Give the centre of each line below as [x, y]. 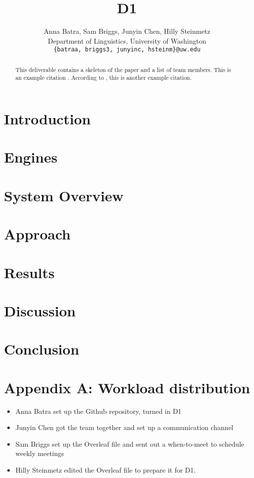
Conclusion [42, 349]
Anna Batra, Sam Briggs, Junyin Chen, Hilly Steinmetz [127, 31]
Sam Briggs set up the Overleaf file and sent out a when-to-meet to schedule [130, 443]
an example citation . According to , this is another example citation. [104, 78]
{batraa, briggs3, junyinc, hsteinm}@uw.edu [127, 50]
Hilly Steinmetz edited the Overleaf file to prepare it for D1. [106, 470]
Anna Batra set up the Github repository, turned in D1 [98, 411]
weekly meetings [40, 453]
